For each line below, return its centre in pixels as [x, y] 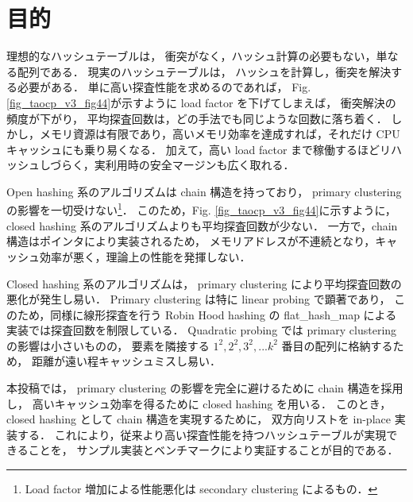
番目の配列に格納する [337, 345]
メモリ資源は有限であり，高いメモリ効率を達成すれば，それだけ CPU [220, 134]
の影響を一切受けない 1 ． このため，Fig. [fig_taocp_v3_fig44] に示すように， [201, 209]
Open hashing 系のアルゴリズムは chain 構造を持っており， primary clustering [204, 191]
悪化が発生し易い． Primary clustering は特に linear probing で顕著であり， [199, 299]
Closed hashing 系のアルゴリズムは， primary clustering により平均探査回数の [204, 283]
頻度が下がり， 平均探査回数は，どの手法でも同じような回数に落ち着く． [197, 118]
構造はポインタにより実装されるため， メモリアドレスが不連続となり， [191, 241]
